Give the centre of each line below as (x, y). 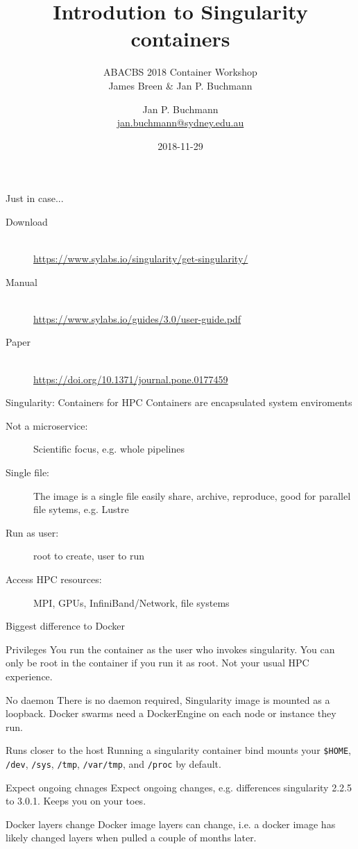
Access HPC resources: (54, 579)
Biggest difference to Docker (66, 626)
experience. (29, 676)
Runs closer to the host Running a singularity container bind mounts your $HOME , (179, 750)
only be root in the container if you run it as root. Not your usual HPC (157, 663)
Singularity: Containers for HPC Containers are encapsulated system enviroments (179, 402)
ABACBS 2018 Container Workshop (180, 72)
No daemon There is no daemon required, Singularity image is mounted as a (168, 699)
